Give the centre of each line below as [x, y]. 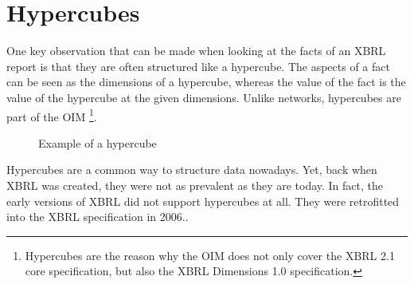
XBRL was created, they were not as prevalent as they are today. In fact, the [195, 185]
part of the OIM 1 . [52, 115]
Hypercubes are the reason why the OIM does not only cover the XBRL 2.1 [210, 255]
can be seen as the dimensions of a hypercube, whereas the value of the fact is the [206, 82]
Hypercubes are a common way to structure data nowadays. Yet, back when [192, 170]
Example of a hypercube [98, 142]
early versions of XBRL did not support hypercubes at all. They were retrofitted [203, 201]
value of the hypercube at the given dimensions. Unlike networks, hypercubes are [204, 97]
